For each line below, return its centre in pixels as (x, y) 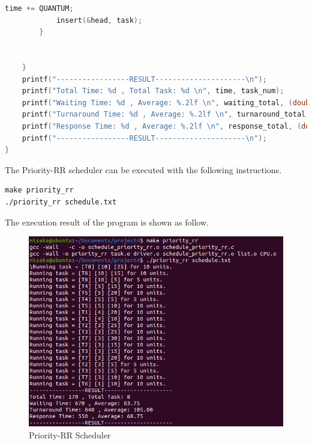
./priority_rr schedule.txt (61, 202)
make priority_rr (39, 190)
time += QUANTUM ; (39, 8)
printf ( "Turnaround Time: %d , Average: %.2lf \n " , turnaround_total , (166, 115)
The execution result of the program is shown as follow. (107, 222)
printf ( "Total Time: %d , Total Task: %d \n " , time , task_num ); (153, 91)
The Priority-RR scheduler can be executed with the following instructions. (143, 169)
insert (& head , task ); (99, 20)
